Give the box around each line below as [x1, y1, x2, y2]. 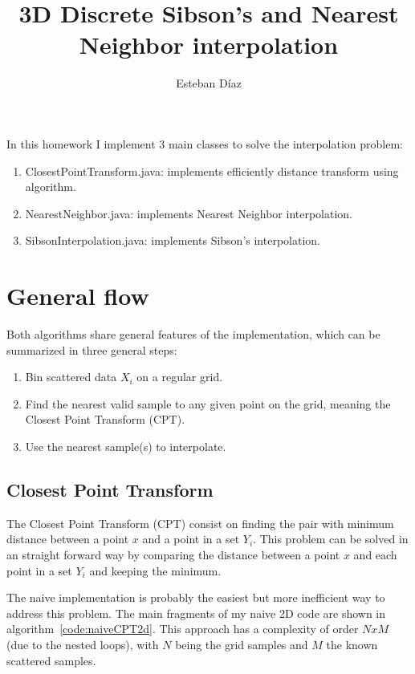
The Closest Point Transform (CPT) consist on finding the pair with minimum [6, 514, 394, 531]
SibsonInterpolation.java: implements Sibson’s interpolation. [25, 232, 320, 249]
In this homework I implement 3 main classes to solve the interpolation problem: [6, 135, 403, 152]
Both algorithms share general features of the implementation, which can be [6, 326, 380, 342]
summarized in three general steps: [6, 341, 177, 358]
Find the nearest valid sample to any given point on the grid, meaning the [25, 395, 391, 412]
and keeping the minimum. [89, 562, 222, 579]
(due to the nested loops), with [6, 635, 159, 652]
